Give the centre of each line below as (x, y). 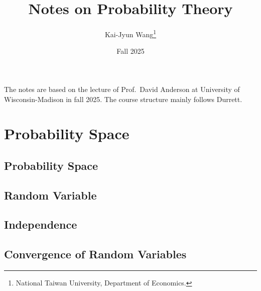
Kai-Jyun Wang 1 (130, 33)
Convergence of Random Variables (95, 254)
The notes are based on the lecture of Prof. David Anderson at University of (122, 89)
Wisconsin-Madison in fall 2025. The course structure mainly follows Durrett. (123, 99)
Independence (41, 224)
